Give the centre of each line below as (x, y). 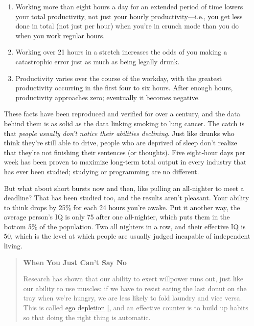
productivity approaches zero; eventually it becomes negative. (108, 97)
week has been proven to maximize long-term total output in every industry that (125, 162)
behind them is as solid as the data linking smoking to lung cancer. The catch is (124, 123)
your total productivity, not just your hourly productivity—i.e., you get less (129, 16)
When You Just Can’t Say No (75, 262)
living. (13, 246)
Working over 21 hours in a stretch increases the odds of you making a (121, 52)
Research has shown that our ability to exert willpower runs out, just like (133, 279)
